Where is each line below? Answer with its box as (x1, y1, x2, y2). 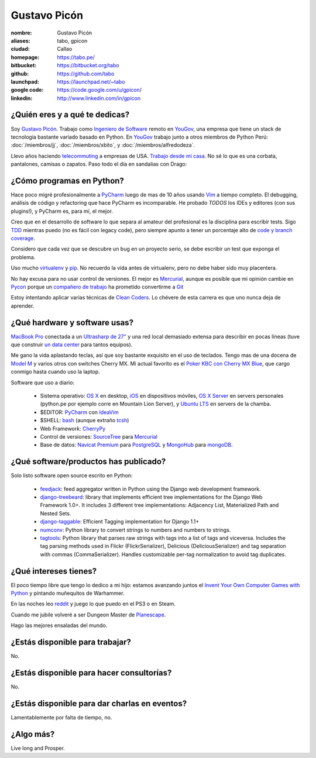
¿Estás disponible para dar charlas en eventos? (11, 698, 187, 708)
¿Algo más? (11, 729, 55, 739)
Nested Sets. (40, 509, 71, 517)
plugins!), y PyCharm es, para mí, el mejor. (11, 208, 114, 215)
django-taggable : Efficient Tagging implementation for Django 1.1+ (40, 518, 200, 525)
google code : (11, 87, 44, 94)
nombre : (11, 29, 32, 36)
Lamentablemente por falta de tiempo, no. (11, 714, 112, 721)
